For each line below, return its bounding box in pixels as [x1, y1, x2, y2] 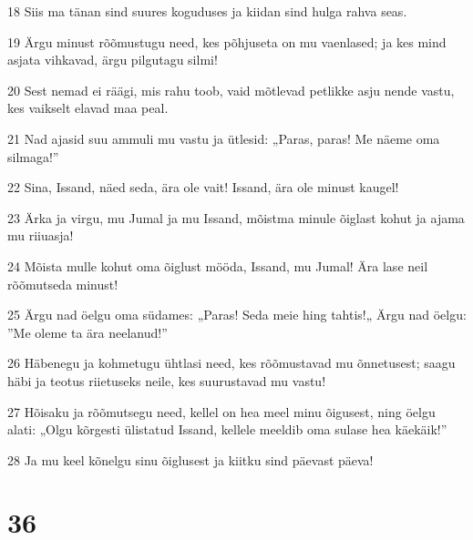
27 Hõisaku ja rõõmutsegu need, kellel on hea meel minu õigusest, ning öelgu [7, 402, 436, 421]
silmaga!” [7, 147, 59, 166]
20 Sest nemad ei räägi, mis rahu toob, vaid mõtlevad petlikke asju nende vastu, [7, 80, 455, 99]
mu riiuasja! [7, 226, 74, 245]
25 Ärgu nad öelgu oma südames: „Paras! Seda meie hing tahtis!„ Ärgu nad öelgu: [7, 305, 467, 324]
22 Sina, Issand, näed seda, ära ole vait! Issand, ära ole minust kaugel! [7, 178, 399, 197]
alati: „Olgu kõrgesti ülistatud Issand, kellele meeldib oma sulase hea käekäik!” [7, 420, 447, 439]
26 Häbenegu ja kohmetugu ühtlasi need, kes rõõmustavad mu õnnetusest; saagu [7, 353, 456, 372]
